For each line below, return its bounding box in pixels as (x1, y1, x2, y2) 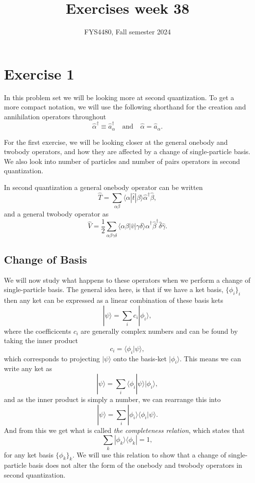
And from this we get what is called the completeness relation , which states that (4, 425, 245, 435)
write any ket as (4, 363, 52, 374)
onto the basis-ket (113, 353, 167, 363)
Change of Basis (4, 251, 87, 267)
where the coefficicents (4, 325, 71, 336)
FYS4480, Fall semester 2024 (84, 27, 171, 37)
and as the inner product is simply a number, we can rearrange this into (4, 394, 221, 404)
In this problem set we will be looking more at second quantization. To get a (4, 92, 234, 102)
